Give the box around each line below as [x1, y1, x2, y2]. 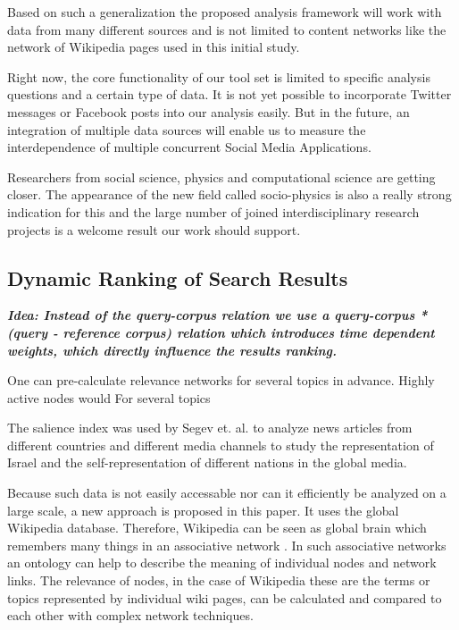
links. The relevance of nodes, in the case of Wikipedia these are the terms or [7, 571, 430, 590]
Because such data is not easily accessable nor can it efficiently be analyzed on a [7, 483, 446, 502]
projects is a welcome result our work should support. [7, 220, 301, 239]
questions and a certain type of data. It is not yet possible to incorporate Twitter [7, 85, 452, 104]
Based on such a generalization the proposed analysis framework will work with [7, 3, 442, 21]
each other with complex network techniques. [7, 606, 254, 625]
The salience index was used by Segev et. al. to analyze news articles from [7, 418, 413, 437]
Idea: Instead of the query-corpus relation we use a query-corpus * [7, 306, 428, 324]
